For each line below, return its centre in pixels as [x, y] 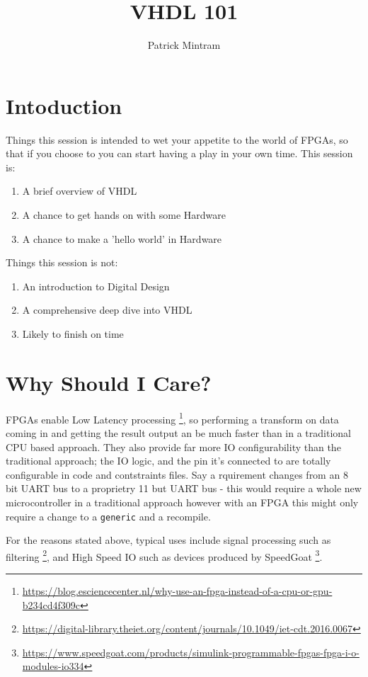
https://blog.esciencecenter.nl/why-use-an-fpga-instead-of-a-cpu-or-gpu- [177, 591]
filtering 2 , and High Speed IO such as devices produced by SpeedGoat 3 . [164, 555]
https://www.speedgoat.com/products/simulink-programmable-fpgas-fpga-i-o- [191, 652]
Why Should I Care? [109, 382]
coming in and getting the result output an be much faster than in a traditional [178, 432]
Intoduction [64, 105]
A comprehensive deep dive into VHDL [107, 310]
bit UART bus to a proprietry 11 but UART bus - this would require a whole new [184, 488]
